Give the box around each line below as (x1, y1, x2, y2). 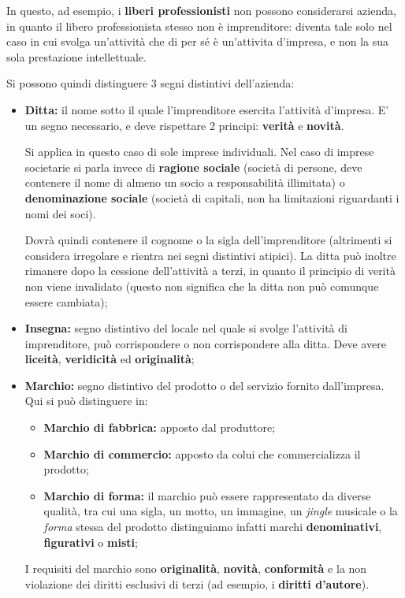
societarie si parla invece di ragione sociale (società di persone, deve (24, 158, 362, 175)
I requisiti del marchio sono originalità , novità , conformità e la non (24, 560, 367, 577)
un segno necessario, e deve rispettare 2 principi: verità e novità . (24, 117, 344, 133)
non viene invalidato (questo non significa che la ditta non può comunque (24, 277, 379, 294)
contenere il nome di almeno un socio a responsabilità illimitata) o (24, 174, 345, 191)
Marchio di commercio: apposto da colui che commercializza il (43, 445, 361, 462)
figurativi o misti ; (43, 533, 138, 550)
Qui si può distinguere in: (24, 392, 148, 409)
